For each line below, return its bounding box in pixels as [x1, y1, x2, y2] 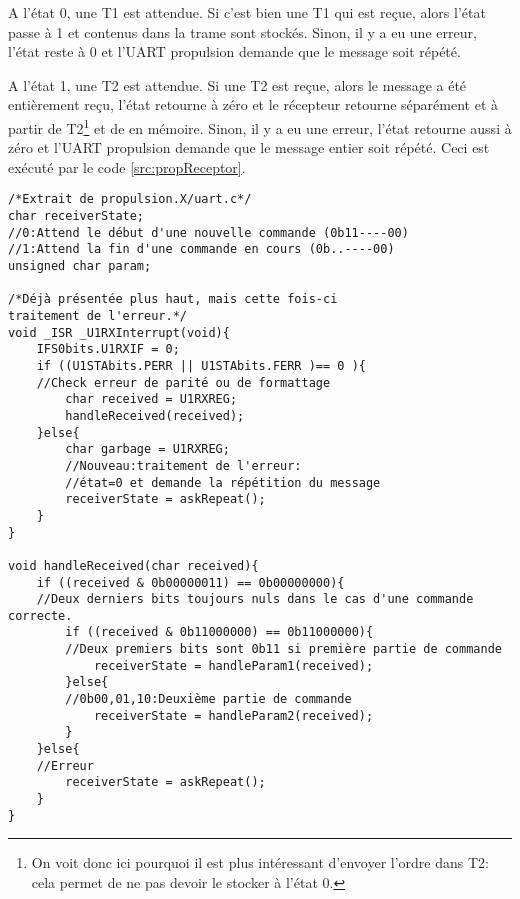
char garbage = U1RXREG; [65, 442, 230, 457]
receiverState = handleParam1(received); [93, 658, 374, 673]
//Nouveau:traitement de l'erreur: [65, 458, 302, 473]
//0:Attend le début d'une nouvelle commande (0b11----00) [8, 225, 409, 240]
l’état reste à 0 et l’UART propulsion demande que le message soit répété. [8, 41, 461, 62]
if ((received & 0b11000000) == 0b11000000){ [65, 625, 374, 640]
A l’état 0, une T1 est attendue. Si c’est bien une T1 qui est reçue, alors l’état [8, 2, 486, 22]
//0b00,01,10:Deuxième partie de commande [65, 692, 352, 707]
